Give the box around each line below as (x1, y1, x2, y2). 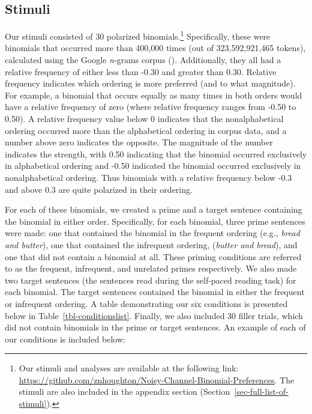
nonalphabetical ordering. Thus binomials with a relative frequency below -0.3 (5, 171, 292, 183)
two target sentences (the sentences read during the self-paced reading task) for (5, 273, 296, 286)
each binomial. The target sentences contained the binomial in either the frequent (5, 285, 305, 298)
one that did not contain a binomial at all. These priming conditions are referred (5, 250, 302, 263)
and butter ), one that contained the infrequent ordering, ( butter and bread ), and (5, 238, 298, 251)
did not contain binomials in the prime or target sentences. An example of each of (5, 321, 306, 333)
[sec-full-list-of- (234, 385, 289, 398)
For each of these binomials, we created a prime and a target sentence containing (5, 203, 302, 216)
